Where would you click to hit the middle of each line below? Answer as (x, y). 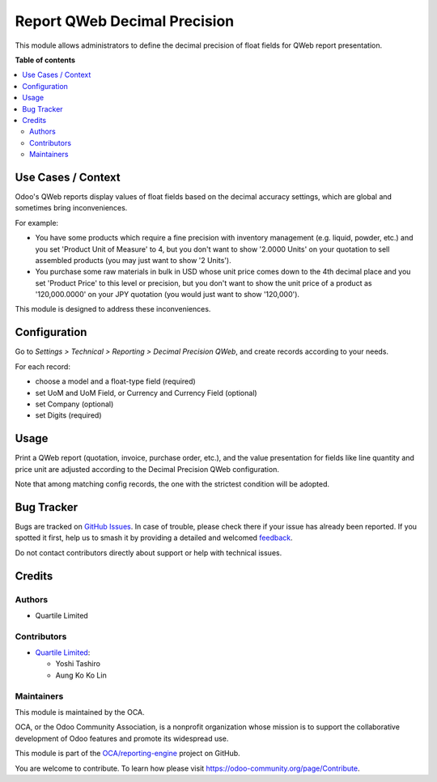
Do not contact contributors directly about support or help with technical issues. (148, 552)
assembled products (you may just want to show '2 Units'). (133, 260)
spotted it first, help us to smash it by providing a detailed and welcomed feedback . (154, 538)
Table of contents (45, 60)
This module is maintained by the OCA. (80, 712)
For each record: (42, 366)
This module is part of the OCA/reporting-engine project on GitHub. (127, 754)
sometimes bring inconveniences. (71, 208)
